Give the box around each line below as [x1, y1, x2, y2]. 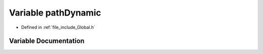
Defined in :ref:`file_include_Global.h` [21, 24, 95, 30]
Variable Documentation [9, 37, 85, 45]
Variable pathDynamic [9, 7, 101, 18]
